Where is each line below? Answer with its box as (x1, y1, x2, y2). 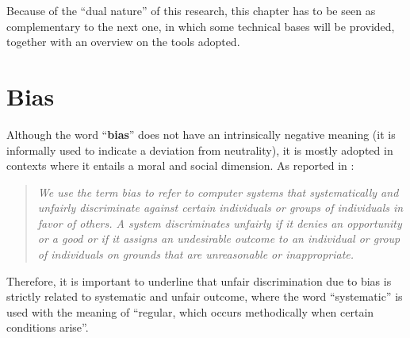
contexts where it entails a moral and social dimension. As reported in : (6, 157, 354, 174)
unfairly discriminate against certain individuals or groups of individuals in (37, 199, 404, 216)
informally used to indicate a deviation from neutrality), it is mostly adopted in (6, 141, 393, 158)
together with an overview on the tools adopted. (6, 33, 240, 50)
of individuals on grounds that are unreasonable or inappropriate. (37, 246, 354, 263)
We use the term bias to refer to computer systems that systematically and (37, 183, 399, 200)
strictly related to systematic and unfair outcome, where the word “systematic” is (6, 288, 403, 305)
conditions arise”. (6, 319, 89, 336)
